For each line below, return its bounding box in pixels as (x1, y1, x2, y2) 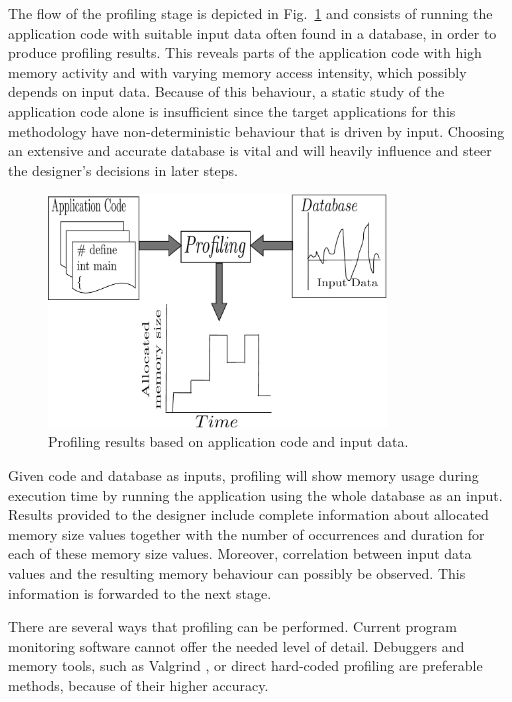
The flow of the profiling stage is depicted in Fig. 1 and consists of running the (8, 3, 493, 23)
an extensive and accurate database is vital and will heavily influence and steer (8, 140, 492, 161)
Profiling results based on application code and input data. (48, 431, 409, 452)
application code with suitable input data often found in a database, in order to (8, 22, 497, 43)
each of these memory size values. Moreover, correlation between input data (8, 543, 472, 564)
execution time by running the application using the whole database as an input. (8, 484, 503, 505)
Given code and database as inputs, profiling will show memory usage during (8, 465, 479, 486)
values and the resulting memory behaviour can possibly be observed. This (8, 563, 466, 584)
